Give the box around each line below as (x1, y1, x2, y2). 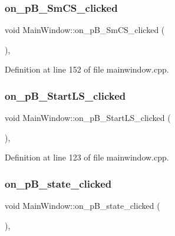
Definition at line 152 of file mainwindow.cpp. (5, 63, 169, 76)
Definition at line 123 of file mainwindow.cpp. (5, 151, 169, 163)
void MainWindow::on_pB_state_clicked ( (5, 199, 160, 212)
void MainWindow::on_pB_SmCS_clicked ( (5, 24, 165, 36)
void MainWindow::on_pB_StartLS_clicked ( (5, 112, 171, 124)
